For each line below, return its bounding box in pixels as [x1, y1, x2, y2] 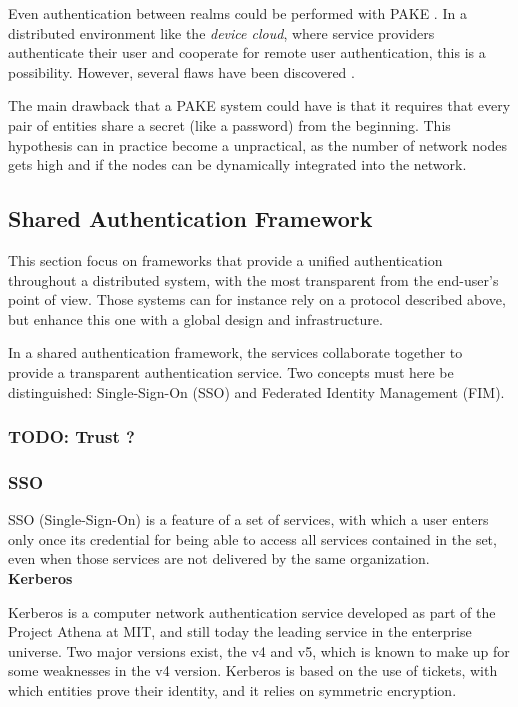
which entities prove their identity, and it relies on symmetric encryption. [8, 679, 457, 700]
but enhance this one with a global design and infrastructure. [8, 308, 383, 329]
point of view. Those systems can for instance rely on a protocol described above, [8, 289, 506, 310]
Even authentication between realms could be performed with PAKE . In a [8, 3, 467, 23]
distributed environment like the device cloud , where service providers [8, 22, 435, 43]
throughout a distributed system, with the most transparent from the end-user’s [8, 269, 499, 290]
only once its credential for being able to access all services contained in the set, [8, 528, 497, 549]
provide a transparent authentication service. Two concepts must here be [8, 361, 454, 382]
